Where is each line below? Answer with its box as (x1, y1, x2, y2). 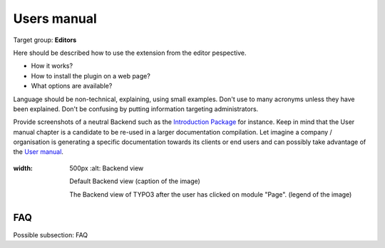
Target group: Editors (13, 36, 77, 44)
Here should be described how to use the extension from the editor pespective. (13, 48, 247, 57)
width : (13, 164, 34, 172)
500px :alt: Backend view (69, 164, 144, 172)
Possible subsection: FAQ (13, 230, 88, 239)
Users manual (13, 11, 98, 26)
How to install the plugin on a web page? (31, 71, 151, 80)
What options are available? (31, 82, 113, 91)
